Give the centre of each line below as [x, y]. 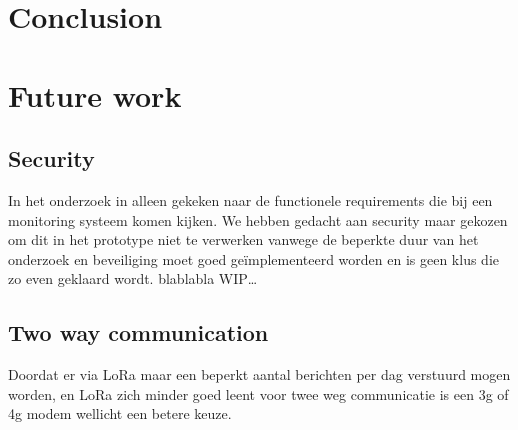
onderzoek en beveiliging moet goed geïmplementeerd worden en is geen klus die [254, 258]
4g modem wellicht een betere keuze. [120, 413]
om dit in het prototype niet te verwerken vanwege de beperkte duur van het [243, 239]
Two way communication [138, 332]
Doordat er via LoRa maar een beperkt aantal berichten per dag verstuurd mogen [259, 374]
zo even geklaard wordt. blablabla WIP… [133, 278]
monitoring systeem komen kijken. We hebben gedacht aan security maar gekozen [258, 219]
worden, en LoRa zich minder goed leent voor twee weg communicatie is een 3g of [258, 393]
